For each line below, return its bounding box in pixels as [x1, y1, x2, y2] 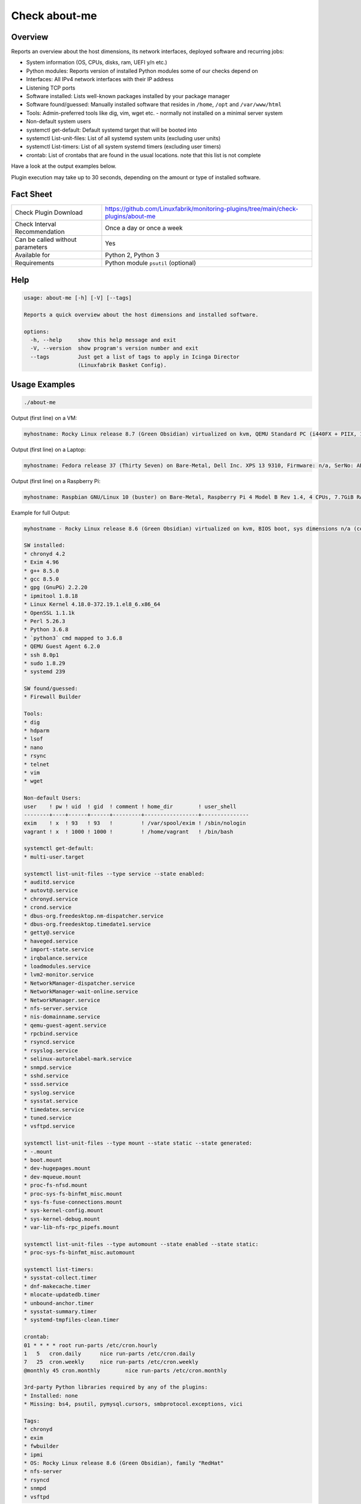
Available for [14, 251, 51, 259]
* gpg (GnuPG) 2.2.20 [23, 584, 88, 591]
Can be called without [14, 235, 77, 244]
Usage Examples [11, 379, 75, 389]
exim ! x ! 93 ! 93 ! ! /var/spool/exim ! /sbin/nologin [23, 820, 246, 827]
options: [23, 328, 50, 335]
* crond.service [23, 904, 72, 911]
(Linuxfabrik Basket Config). [77, 362, 167, 369]
